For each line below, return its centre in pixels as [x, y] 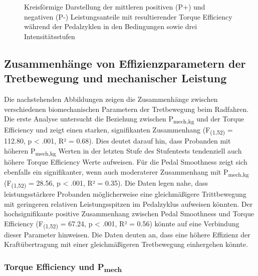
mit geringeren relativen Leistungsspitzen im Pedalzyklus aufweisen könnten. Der [128, 203]
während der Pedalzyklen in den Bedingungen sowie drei [111, 26]
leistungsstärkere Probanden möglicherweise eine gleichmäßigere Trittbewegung [125, 193]
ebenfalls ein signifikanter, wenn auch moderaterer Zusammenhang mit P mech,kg [126, 172]
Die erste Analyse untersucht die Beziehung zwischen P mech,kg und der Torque [124, 119]
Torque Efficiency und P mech [63, 267]
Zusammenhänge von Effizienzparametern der [125, 63]
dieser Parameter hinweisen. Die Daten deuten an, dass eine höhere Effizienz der [127, 234]
